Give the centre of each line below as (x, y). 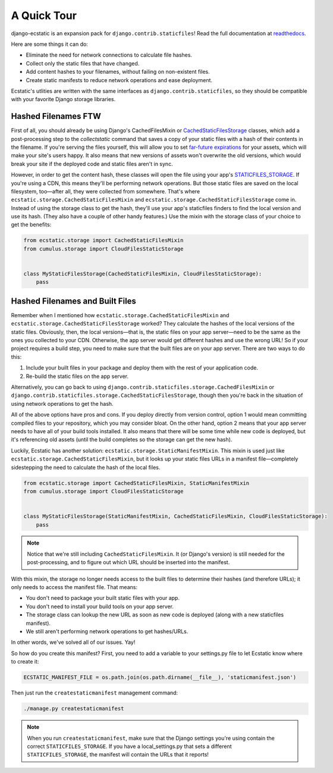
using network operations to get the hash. (62, 403)
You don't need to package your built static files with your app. (103, 598)
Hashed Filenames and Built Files (74, 301)
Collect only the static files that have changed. (83, 63)
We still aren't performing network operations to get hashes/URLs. (107, 631)
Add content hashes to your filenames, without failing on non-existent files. (118, 72)
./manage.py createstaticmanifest (74, 709)
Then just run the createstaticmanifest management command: (95, 693)
